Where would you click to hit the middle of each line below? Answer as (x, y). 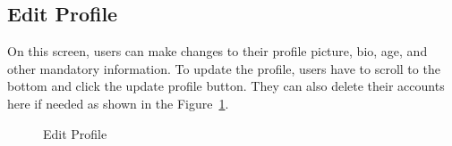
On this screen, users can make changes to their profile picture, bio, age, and (217, 51)
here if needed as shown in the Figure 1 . (118, 103)
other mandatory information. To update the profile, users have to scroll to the (224, 68)
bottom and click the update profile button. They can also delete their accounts (226, 86)
